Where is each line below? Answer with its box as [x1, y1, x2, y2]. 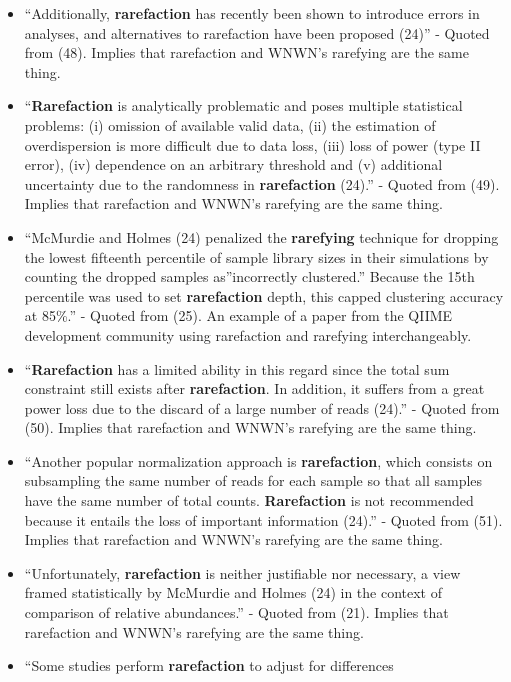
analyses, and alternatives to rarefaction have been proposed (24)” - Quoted [24, 22, 490, 43]
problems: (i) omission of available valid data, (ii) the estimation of [24, 114, 436, 135]
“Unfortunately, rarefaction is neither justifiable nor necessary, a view [24, 562, 461, 583]
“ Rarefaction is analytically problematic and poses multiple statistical [24, 95, 463, 116]
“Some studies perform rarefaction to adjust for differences [24, 655, 394, 676]
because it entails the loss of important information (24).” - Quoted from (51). [24, 509, 503, 530]
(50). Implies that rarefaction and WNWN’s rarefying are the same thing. [24, 417, 477, 438]
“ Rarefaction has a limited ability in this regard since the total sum [24, 358, 450, 379]
